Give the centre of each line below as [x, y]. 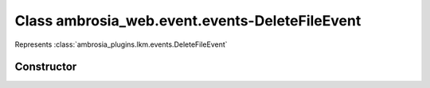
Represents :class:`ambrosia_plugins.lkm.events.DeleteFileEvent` [121, 44]
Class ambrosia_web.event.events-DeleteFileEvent [188, 21]
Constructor [46, 67]
